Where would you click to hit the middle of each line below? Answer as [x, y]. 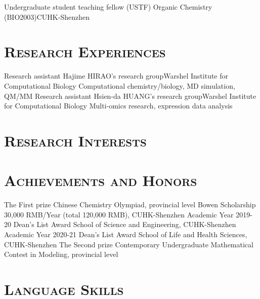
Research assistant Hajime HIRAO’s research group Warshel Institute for [116, 76]
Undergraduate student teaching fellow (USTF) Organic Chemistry [108, 7]
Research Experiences [85, 51]
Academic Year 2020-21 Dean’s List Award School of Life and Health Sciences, [126, 234]
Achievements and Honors [101, 180]
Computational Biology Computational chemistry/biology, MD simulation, [120, 85]
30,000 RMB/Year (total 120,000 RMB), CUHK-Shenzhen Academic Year [119, 214]
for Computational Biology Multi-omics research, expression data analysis [118, 106]
